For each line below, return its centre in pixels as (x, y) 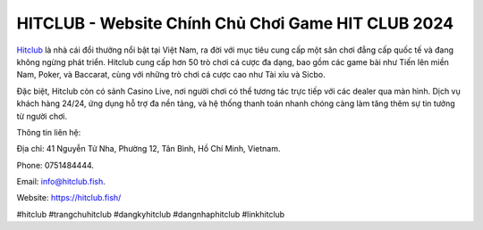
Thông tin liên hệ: (49, 132)
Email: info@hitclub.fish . (61, 182)
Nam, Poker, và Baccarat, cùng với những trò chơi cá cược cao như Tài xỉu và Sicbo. (171, 75)
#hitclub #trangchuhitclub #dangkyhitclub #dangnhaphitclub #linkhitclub (151, 214)
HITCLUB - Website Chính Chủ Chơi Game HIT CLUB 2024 (235, 23)
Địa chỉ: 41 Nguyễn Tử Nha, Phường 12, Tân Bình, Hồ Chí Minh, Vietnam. (148, 149)
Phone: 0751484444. (55, 165)
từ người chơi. (42, 116)
